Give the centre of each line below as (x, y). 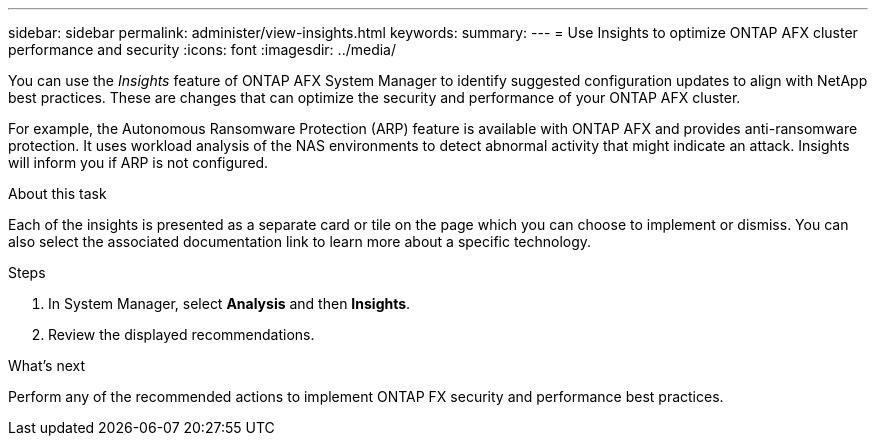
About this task (57, 193)
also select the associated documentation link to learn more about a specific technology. (300, 241)
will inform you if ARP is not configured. (138, 162)
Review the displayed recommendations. (181, 334)
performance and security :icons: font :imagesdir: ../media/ (202, 49)
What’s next (47, 365)
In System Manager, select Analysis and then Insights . (229, 303)
